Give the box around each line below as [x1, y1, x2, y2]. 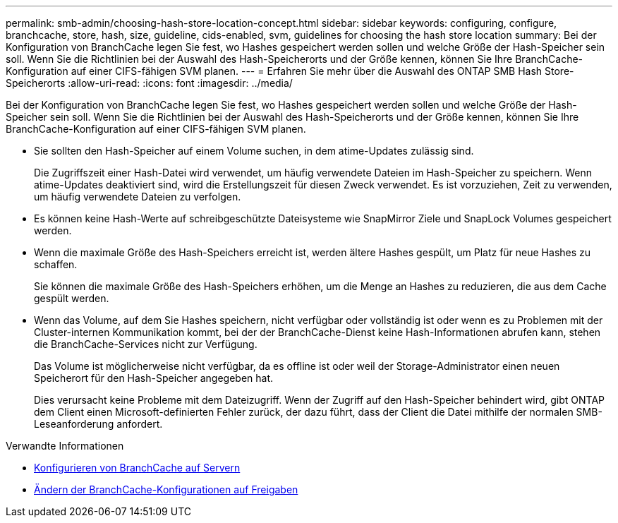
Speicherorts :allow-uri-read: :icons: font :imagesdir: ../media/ [6, 77, 293, 89]
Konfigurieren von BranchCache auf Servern [34, 462, 241, 474]
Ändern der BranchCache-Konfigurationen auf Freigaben [34, 483, 298, 495]
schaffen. [34, 258, 78, 270]
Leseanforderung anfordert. [34, 418, 163, 430]
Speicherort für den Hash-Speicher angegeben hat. [34, 372, 274, 384]
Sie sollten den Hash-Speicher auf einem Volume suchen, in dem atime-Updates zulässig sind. [34, 145, 474, 157]
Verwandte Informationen [6, 440, 124, 452]
